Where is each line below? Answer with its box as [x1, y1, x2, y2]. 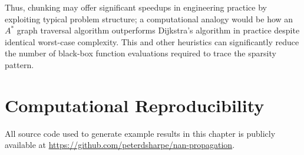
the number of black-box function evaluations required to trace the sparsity [5, 47, 276, 59]
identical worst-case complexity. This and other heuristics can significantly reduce [5, 35, 299, 48]
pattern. [5, 58, 34, 70]
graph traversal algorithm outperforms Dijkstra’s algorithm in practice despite [16, 24, 300, 36]
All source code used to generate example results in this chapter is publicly [5, 127, 276, 139]
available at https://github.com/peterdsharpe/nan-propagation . [5, 139, 235, 151]
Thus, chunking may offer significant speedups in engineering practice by [5, 1, 267, 13]
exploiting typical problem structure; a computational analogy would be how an [5, 12, 293, 25]
